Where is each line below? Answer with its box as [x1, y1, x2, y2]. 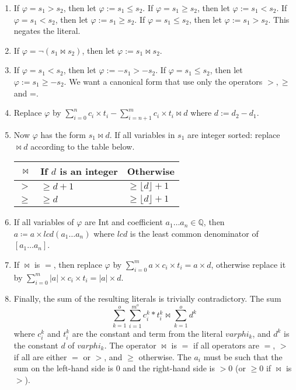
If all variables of [13, 216, 74, 228]
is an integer [60, 164, 118, 178]
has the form [40, 128, 86, 140]
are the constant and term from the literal [72, 327, 223, 339]
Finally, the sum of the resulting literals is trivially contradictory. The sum [13, 292, 281, 304]
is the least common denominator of [130, 227, 259, 239]
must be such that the [203, 350, 283, 363]
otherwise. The [138, 350, 191, 363]
